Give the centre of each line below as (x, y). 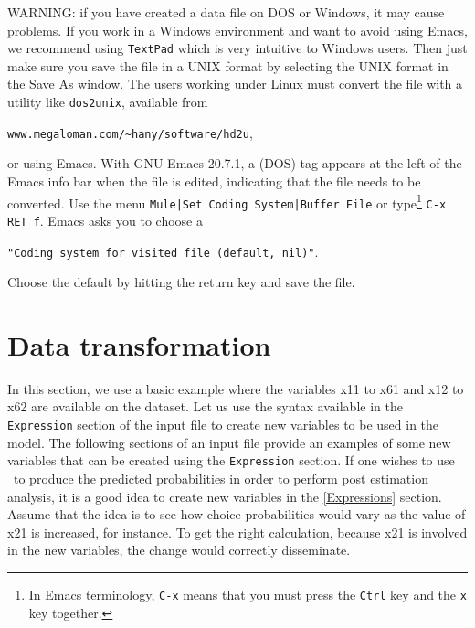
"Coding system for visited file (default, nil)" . (163, 251)
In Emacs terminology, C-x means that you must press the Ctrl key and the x (248, 594)
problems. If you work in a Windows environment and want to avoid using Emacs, (237, 30)
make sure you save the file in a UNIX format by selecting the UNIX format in (228, 65)
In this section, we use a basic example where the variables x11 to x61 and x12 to (236, 388)
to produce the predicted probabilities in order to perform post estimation (221, 478)
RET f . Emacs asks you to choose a (105, 220)
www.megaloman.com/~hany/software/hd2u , (130, 132)
